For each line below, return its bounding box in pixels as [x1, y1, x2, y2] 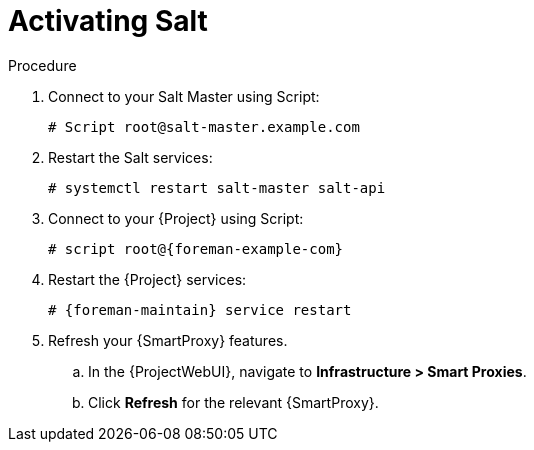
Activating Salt [8, 4, 208, 38]
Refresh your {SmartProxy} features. [48, 331, 288, 349]
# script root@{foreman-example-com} [48, 240, 344, 257]
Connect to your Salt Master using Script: [48, 87, 320, 105]
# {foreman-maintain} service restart [48, 301, 352, 318]
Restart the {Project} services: [48, 270, 247, 288]
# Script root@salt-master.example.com [48, 118, 360, 135]
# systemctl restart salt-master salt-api [48, 179, 386, 196]
